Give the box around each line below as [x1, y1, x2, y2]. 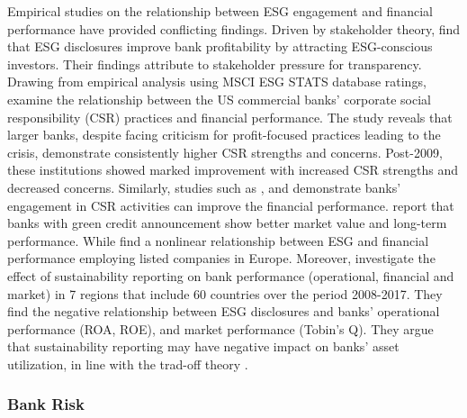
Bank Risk [7, 393, 85, 415]
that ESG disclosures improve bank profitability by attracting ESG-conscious [7, 37, 433, 56]
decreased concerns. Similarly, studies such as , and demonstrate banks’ [7, 177, 401, 196]
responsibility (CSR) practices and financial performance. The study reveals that [7, 107, 453, 126]
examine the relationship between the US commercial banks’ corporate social [7, 89, 431, 108]
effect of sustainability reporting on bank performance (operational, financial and [7, 266, 454, 285]
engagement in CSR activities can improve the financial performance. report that [7, 195, 454, 214]
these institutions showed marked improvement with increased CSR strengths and [7, 160, 458, 179]
